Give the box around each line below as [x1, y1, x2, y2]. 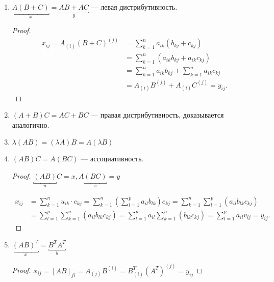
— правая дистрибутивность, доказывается [91, 109, 224, 120]
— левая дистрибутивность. [91, 2, 178, 12]
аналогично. [12, 119, 49, 130]
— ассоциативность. [81, 153, 144, 164]
